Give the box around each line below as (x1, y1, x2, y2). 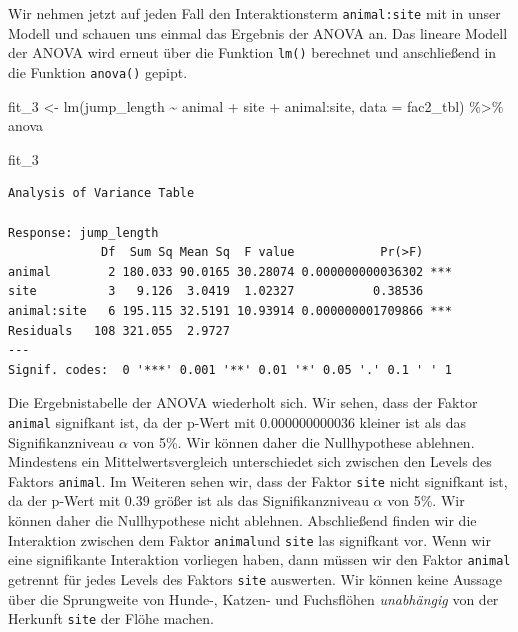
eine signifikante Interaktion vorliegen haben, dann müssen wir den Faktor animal (8, 549, 511, 570)
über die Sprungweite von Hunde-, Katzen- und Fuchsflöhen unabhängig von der (8, 588, 499, 609)
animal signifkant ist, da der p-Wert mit (8, 411, 256, 432)
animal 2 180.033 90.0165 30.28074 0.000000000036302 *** (8, 264, 452, 279)
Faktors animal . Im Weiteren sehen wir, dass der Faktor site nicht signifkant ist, (8, 470, 508, 491)
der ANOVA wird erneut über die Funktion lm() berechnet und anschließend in (8, 42, 497, 63)
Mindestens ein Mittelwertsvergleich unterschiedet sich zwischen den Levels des (8, 451, 492, 472)
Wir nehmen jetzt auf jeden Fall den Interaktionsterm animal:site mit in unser (8, 3, 501, 23)
